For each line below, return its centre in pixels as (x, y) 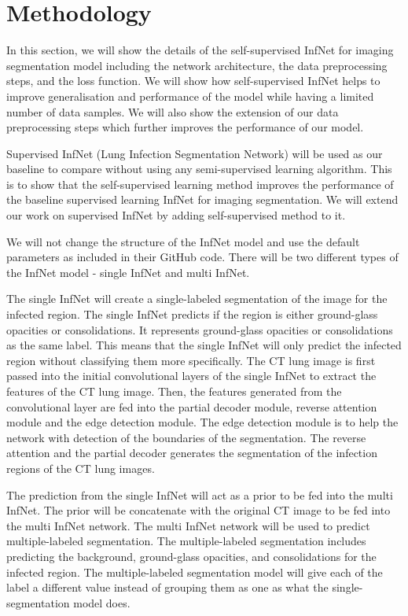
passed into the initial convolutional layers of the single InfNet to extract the (191, 376)
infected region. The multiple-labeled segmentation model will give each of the (195, 572)
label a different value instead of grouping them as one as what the (167, 587)
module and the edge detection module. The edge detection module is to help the (202, 422)
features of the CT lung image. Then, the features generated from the (174, 391)
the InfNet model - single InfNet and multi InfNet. (128, 272)
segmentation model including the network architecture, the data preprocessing (197, 65)
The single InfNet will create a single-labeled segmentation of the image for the (197, 299)
